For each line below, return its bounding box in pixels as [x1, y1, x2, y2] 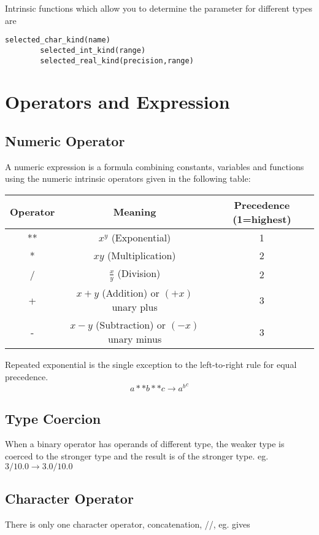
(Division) [117, 265, 161, 280]
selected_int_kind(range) [40, 45, 146, 55]
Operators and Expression [5, 89, 230, 114]
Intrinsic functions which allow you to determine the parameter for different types [5, 2, 312, 14]
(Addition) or [102, 286, 159, 300]
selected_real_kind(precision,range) [40, 56, 194, 65]
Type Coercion [5, 408, 101, 428]
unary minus [107, 332, 162, 346]
